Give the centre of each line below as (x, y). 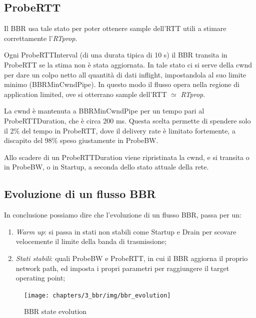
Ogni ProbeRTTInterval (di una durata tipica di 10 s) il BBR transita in (116, 55)
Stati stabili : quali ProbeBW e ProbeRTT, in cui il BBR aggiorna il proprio (132, 258)
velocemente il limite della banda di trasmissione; (91, 241)
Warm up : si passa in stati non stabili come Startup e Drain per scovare (126, 231)
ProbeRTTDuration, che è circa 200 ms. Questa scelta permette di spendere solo (127, 120)
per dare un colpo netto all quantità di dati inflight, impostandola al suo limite (125, 74)
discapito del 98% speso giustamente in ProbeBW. (81, 140)
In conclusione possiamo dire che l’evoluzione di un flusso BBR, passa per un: (123, 215)
